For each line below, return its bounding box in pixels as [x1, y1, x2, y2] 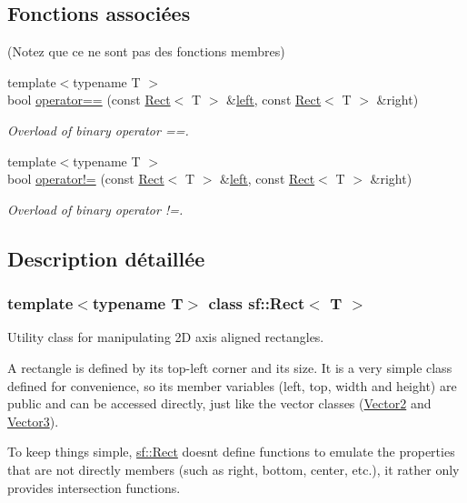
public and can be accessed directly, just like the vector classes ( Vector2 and [7, 394, 432, 413]
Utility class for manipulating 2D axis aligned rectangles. [7, 327, 324, 347]
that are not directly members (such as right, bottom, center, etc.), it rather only [7, 459, 460, 478]
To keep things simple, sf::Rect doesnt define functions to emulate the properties [7, 442, 455, 461]
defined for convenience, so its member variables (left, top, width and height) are [7, 376, 457, 395]
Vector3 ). [7, 411, 59, 430]
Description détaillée [7, 244, 205, 272]
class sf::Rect [208, 292, 305, 315]
